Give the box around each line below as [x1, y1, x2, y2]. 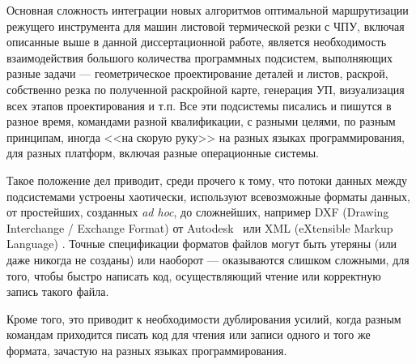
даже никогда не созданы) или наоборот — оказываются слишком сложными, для [6, 251, 410, 268]
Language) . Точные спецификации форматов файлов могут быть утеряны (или [6, 235, 397, 252]
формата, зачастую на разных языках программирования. [6, 341, 287, 358]
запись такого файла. [6, 283, 109, 300]
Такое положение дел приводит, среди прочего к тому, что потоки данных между [6, 171, 408, 188]
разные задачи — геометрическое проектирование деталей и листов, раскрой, [6, 65, 388, 82]
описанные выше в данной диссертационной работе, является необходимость [6, 33, 387, 50]
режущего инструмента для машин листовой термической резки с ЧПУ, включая [6, 17, 405, 34]
